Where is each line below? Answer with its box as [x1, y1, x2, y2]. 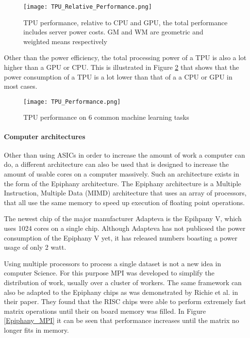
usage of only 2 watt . [4, 242, 67, 252]
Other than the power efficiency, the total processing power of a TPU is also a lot [4, 52, 247, 63]
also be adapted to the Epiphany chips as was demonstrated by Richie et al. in [4, 287, 238, 297]
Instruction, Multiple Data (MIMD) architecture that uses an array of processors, [4, 188, 247, 198]
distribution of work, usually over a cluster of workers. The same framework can [4, 277, 242, 287]
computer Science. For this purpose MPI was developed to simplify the [4, 268, 215, 278]
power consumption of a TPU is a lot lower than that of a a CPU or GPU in [4, 71, 233, 81]
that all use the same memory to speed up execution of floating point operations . [4, 197, 245, 207]
